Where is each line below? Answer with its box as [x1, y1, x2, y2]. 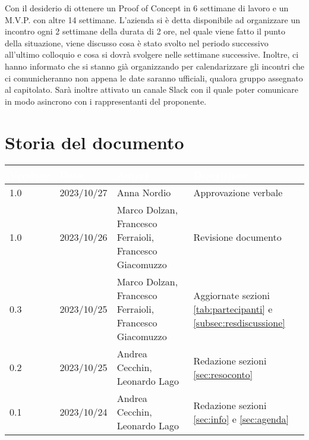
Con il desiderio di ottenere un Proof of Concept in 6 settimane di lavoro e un [5, 2, 289, 14]
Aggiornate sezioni [193, 288, 270, 303]
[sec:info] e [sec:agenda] [193, 411, 289, 426]
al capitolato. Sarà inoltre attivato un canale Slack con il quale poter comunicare [5, 83, 299, 96]
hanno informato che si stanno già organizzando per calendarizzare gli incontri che [5, 59, 305, 72]
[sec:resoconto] [193, 367, 253, 381]
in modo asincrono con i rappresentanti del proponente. [5, 95, 207, 107]
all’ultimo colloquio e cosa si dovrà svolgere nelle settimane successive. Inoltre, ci [5, 48, 299, 61]
